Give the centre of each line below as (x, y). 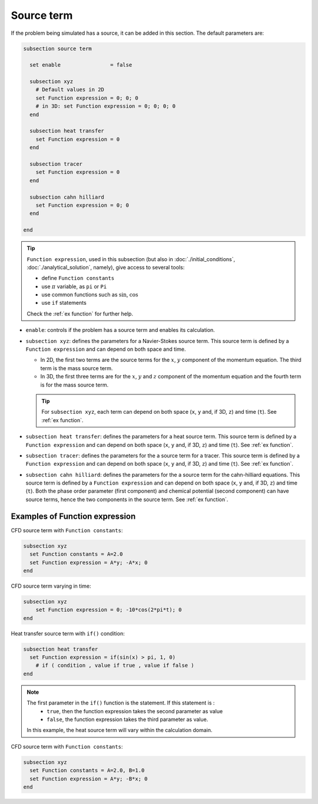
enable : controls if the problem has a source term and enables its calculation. (120, 330)
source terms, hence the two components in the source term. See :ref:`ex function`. (127, 499)
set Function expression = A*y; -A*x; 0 (89, 562)
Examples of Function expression (73, 516)
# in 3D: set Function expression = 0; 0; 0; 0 (106, 106)
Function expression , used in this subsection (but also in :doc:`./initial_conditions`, (131, 259)
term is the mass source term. (77, 368)
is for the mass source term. (74, 385)
